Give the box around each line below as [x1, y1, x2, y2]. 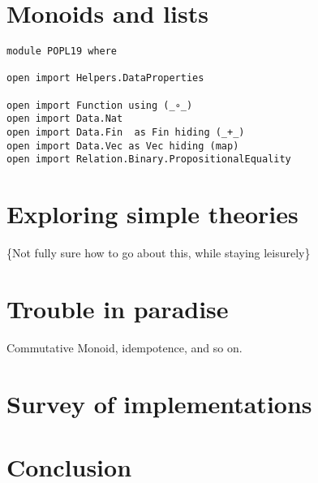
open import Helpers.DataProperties [6, 72, 204, 84]
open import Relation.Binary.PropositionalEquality [6, 153, 291, 166]
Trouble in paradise [6, 291, 229, 325]
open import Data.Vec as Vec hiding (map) [6, 140, 239, 152]
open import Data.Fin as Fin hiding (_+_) [6, 127, 245, 139]
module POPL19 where [6, 45, 118, 58]
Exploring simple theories [6, 197, 299, 231]
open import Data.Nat [6, 113, 123, 125]
